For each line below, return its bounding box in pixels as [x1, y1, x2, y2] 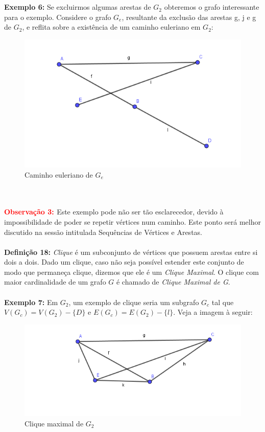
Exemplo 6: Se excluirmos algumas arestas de [4, 2, 151, 12]
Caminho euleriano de [25, 169, 93, 180]
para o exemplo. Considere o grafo [4, 11, 111, 22]
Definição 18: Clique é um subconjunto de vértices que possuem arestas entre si [4, 246, 258, 257]
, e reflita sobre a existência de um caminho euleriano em [22, 21, 201, 32]
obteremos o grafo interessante [164, 2, 259, 12]
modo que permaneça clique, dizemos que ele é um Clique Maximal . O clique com [4, 266, 259, 277]
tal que [211, 296, 234, 307]
